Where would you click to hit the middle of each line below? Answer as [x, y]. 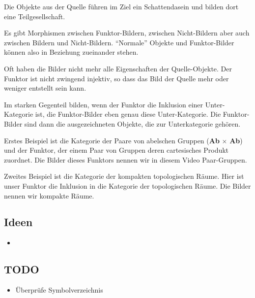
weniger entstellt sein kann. [45, 88]
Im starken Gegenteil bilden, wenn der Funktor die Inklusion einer [104, 104]
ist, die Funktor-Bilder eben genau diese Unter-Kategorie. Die [128, 114]
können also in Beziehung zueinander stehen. [71, 52]
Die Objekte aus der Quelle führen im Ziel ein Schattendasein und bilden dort [121, 6]
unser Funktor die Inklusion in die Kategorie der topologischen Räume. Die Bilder [127, 185]
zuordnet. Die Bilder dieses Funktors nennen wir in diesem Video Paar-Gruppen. [126, 159]
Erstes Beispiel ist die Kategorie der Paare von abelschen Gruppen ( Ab [112, 140]
